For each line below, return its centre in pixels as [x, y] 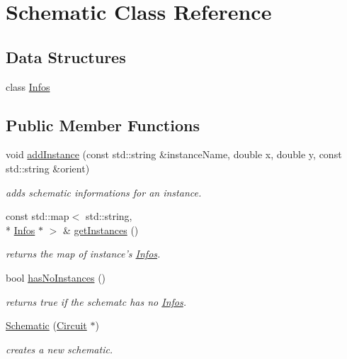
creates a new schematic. [59, 349]
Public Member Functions [103, 125]
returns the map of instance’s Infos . [83, 254]
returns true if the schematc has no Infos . [96, 301]
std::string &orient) [48, 168]
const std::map [38, 216]
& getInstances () [101, 230]
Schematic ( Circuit [46, 325]
